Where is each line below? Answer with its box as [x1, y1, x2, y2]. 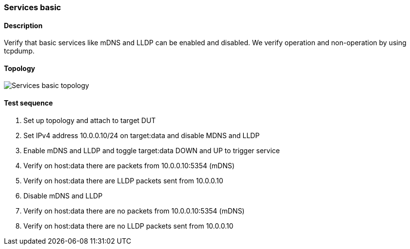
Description [4, 21, 43, 30]
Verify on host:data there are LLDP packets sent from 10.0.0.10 [23, 176, 223, 185]
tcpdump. [4, 47, 35, 55]
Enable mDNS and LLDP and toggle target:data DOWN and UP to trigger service [23, 146, 280, 155]
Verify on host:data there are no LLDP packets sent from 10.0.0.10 [23, 221, 234, 230]
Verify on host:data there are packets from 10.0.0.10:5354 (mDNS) [23, 161, 235, 170]
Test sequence [4, 99, 53, 107]
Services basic [4, 2, 61, 12]
